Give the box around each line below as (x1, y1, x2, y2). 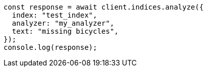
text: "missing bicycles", (12, 27, 119, 35)
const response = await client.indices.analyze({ (4, 3, 204, 11)
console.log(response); (4, 43, 97, 51)
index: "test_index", (12, 11, 97, 19)
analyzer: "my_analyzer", (12, 19, 115, 27)
